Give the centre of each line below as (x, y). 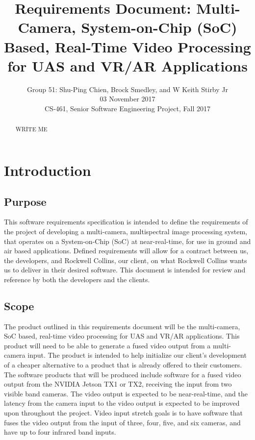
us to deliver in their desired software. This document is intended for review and (125, 270)
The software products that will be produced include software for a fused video (123, 374)
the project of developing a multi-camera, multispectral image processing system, (126, 231)
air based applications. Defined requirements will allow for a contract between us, (126, 251)
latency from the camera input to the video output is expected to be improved (122, 403)
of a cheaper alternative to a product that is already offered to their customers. (123, 365)
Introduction (48, 170)
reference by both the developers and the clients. (77, 279)
